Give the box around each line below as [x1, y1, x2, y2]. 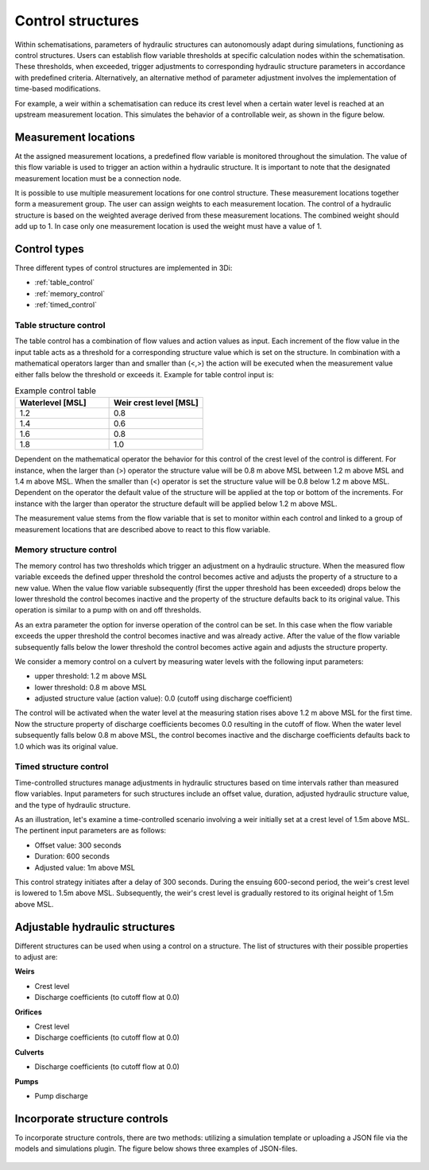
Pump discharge [34, 1091, 89, 1100]
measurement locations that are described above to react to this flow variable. [14, 524, 271, 534]
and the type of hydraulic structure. [14, 800, 131, 809]
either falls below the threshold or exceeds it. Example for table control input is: [14, 369, 274, 379]
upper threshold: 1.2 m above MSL [34, 671, 147, 681]
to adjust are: [14, 952, 58, 961]
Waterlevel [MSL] [19, 397, 87, 408]
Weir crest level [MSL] [113, 397, 199, 408]
